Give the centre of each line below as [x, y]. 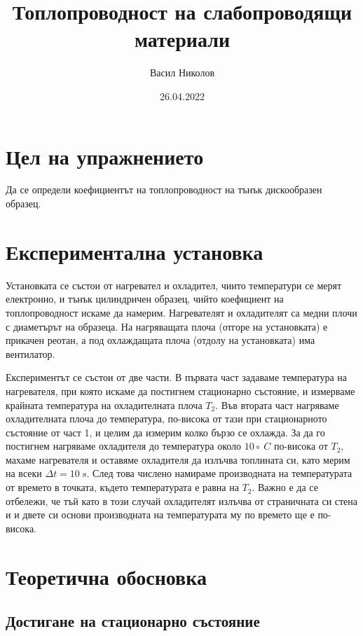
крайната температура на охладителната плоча [104, 405]
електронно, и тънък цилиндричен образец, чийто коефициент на [145, 299]
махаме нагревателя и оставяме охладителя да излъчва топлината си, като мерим [178, 459]
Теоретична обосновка [106, 576]
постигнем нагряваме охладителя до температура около [124, 446]
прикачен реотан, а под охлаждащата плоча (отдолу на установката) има [160, 340]
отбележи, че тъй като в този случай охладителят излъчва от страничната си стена [182, 500]
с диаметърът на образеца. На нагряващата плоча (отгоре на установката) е [167, 326]
